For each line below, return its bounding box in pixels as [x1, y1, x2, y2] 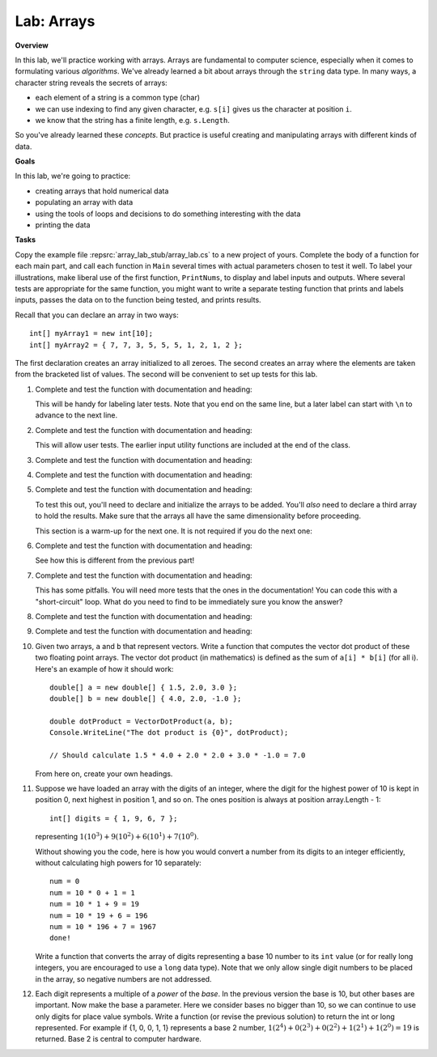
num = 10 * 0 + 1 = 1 [49, 888, 135, 898]
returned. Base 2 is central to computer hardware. [35, 1034, 202, 1044]
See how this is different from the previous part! [35, 555, 195, 566]
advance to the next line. [35, 410, 118, 420]
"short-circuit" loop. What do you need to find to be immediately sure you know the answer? [35, 596, 343, 606]
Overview [15, 40, 49, 50]
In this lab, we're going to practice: [15, 171, 131, 181]
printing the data [35, 220, 91, 230]
